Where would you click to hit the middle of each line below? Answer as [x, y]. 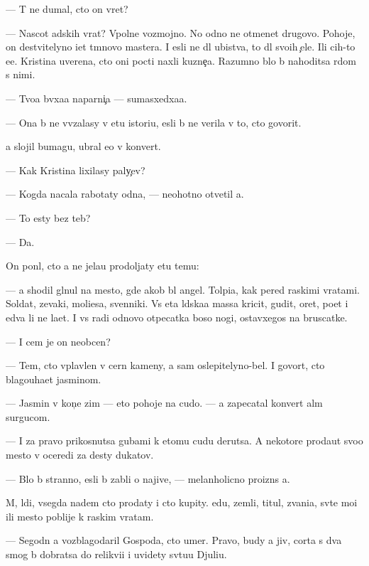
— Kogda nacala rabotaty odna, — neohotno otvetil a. [125, 194]
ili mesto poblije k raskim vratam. [80, 516]
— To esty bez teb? [48, 217]
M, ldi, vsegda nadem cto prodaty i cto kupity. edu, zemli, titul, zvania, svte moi [182, 502]
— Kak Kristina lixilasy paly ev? [76, 170]
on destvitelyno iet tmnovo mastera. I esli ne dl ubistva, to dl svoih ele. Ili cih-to [181, 47]
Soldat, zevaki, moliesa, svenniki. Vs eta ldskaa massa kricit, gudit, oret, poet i [177, 303]
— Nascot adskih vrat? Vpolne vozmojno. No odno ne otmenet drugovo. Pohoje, [181, 32]
